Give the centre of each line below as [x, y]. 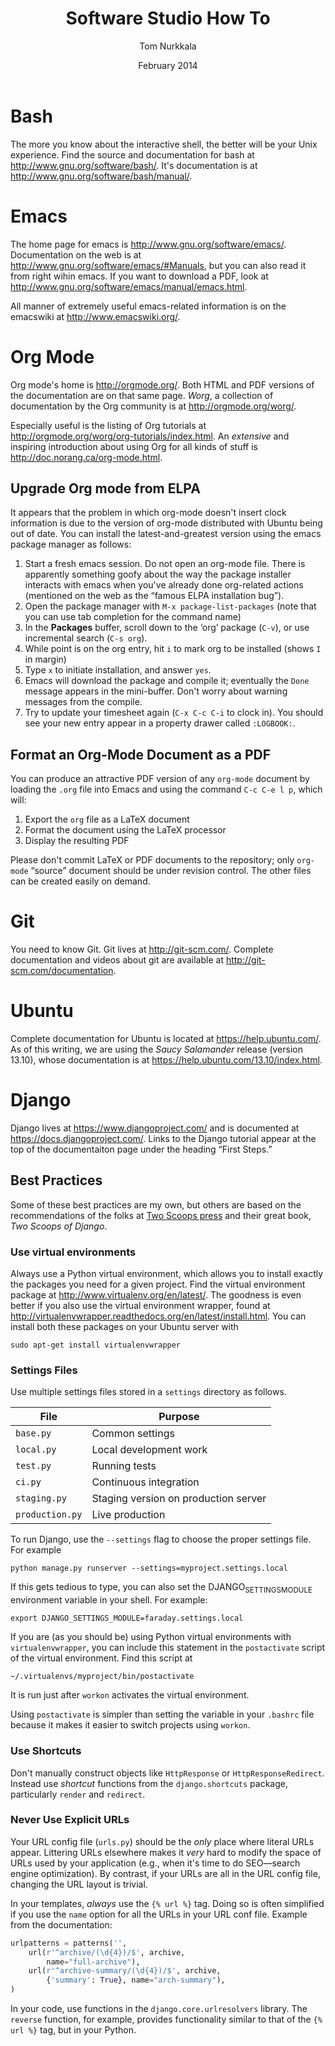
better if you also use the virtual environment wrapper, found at [140, 1306]
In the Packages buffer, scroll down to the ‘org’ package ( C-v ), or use [167, 628]
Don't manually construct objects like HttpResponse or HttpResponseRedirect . [167, 1773]
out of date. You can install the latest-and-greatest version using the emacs [166, 534]
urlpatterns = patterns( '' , [69, 1943]
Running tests [124, 1466]
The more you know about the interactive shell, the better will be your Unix [164, 144]
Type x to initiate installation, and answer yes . [118, 670]
